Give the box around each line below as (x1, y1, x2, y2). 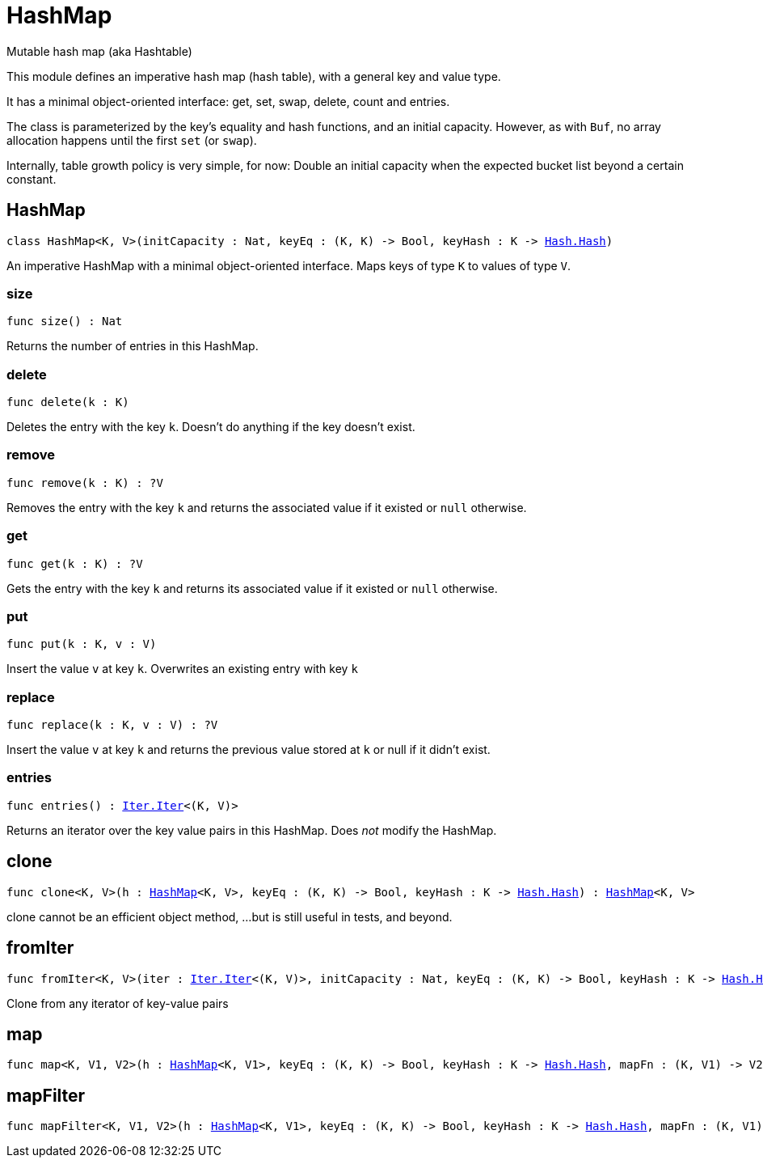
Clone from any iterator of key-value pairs (6, 996, 229, 1010)
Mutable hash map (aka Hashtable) (6, 44, 192, 58)
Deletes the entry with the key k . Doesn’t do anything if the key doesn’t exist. (6, 420, 415, 434)
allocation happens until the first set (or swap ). (6, 133, 257, 147)
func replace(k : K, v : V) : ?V (6, 718, 218, 732)
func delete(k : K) (6, 396, 129, 409)
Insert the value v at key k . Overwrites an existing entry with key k (6, 662, 358, 676)
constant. (6, 171, 57, 186)
